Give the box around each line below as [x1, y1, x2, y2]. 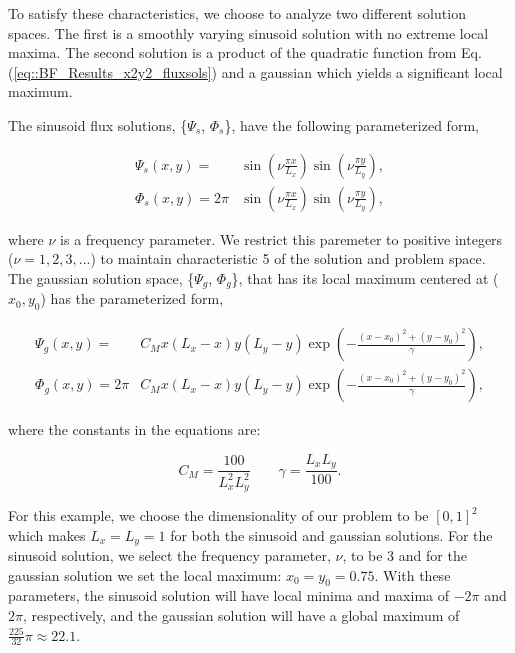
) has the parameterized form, [40, 288, 224, 309]
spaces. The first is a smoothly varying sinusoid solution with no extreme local [8, 22, 489, 43]
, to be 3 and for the [342, 545, 467, 566]
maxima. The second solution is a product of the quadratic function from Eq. [8, 42, 482, 63]
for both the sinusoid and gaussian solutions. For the [170, 524, 493, 545]
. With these [374, 564, 451, 585]
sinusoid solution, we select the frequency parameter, [8, 545, 331, 566]
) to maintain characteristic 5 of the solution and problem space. [90, 248, 486, 269]
